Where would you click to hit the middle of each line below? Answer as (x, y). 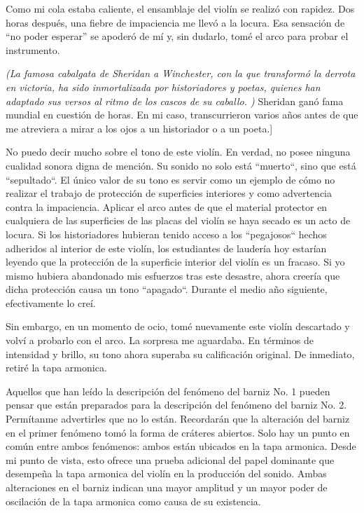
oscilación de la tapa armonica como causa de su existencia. (133, 501)
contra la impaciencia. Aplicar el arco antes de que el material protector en (167, 206)
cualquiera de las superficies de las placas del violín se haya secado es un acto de (178, 220)
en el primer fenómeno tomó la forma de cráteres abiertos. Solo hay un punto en (178, 432)
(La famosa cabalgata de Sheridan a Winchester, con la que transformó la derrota (181, 73)
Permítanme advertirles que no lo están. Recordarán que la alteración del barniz (178, 419)
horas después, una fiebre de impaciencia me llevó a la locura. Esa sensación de (175, 22)
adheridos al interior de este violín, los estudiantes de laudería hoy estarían (166, 248)
